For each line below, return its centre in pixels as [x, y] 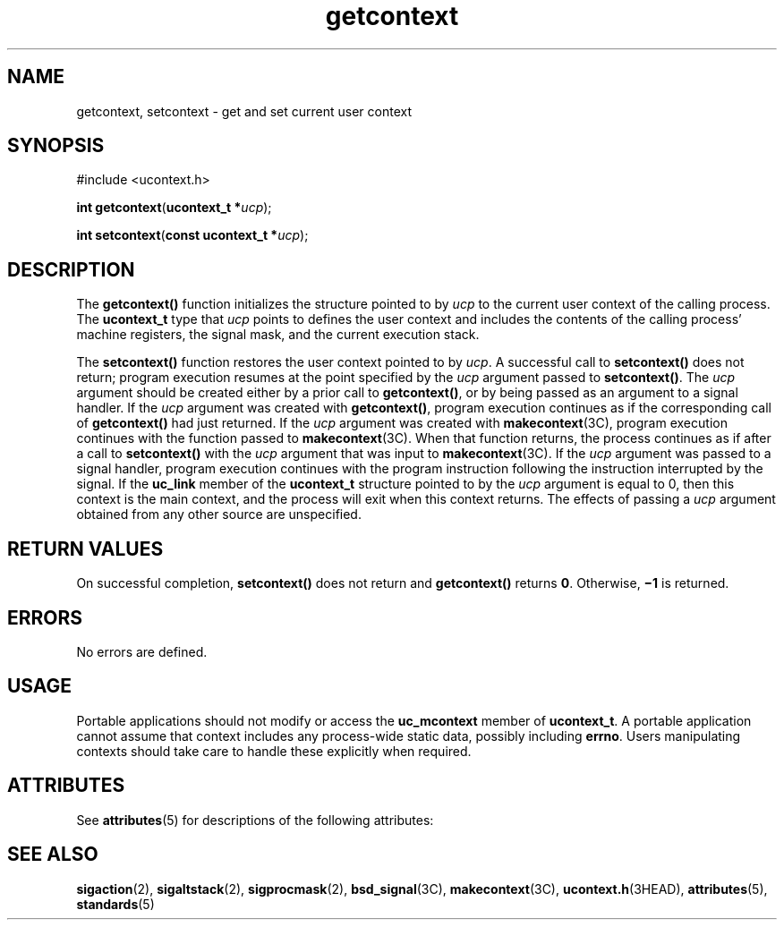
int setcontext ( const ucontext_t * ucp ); [192, 235]
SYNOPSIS [56, 146]
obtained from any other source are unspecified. [219, 515]
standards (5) [115, 904]
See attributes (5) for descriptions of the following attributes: [255, 820]
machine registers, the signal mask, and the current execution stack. [278, 335]
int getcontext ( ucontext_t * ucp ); [174, 208]
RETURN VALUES [85, 549]
